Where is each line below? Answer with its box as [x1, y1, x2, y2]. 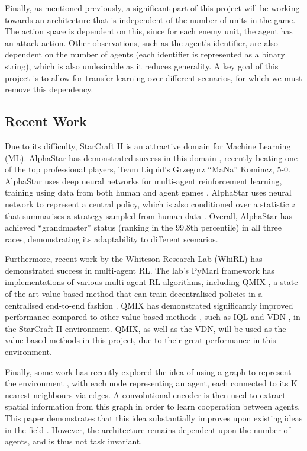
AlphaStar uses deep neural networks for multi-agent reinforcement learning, [5, 174, 282, 187]
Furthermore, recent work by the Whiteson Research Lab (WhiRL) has [5, 252, 263, 265]
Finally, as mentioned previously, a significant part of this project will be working [5, 2, 300, 14]
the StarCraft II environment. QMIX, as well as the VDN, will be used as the [5, 322, 286, 334]
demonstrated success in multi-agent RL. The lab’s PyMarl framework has [5, 264, 274, 276]
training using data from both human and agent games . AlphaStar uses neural [5, 186, 292, 199]
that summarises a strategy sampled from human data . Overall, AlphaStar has [5, 209, 293, 222]
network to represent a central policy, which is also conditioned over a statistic [5, 197, 289, 210]
